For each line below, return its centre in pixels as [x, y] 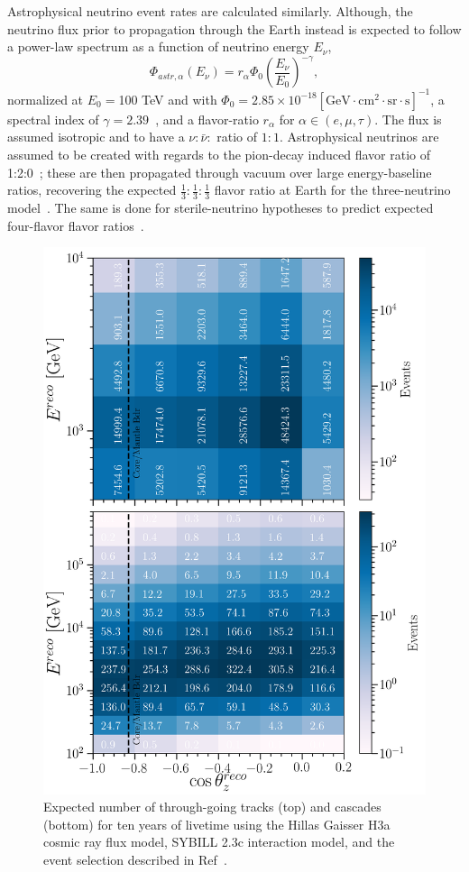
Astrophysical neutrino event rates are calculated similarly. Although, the [210, 11]
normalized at [46, 99]
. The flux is [408, 119]
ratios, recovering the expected [92, 190]
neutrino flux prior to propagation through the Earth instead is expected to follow [234, 28]
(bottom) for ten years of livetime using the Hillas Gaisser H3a [217, 824]
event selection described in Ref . [135, 859]
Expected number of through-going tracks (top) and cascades [212, 807]
